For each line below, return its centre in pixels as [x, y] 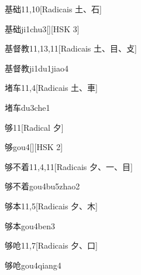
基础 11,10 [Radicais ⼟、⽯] [53, 9]
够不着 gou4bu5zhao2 [42, 186]
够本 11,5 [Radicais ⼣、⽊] [51, 206]
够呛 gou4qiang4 [33, 265]
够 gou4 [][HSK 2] [34, 147]
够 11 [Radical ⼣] [34, 127]
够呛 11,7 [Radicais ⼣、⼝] [51, 245]
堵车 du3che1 [27, 107]
